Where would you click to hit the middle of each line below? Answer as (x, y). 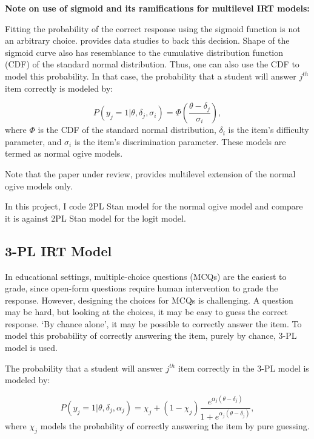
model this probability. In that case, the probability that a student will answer (151, 76)
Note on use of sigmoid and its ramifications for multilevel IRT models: (157, 8)
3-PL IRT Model (58, 250)
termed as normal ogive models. (64, 153)
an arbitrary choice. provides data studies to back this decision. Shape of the (147, 40)
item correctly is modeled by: (59, 88)
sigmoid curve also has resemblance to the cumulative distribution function (144, 52)
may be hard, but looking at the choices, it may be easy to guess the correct (147, 312)
